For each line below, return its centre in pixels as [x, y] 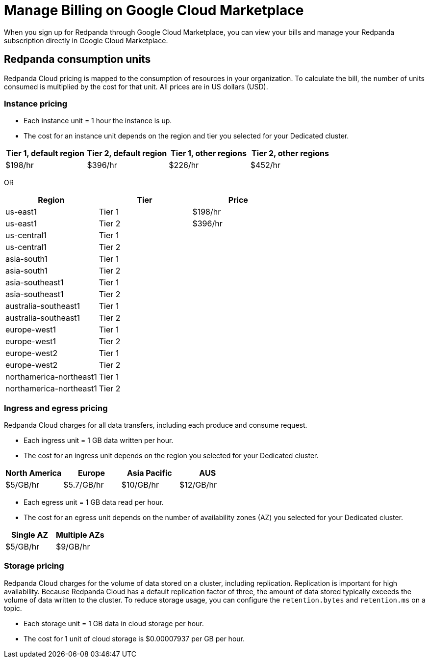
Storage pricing [34, 566]
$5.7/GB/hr [84, 485]
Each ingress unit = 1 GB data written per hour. [99, 441]
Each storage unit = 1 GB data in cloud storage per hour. [114, 623]
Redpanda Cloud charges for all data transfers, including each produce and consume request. [156, 425]
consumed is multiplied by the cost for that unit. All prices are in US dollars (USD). [136, 86]
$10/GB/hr [140, 485]
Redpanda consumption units [77, 59]
